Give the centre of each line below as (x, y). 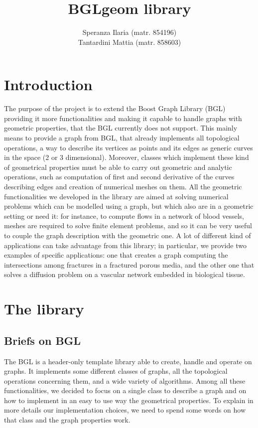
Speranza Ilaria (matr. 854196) (129, 32)
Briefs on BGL (43, 340)
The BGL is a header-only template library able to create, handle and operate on (128, 361)
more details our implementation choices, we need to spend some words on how (125, 410)
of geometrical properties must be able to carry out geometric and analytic (118, 167)
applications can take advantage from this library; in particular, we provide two (125, 245)
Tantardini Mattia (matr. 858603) (129, 42)
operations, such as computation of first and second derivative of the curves (119, 177)
